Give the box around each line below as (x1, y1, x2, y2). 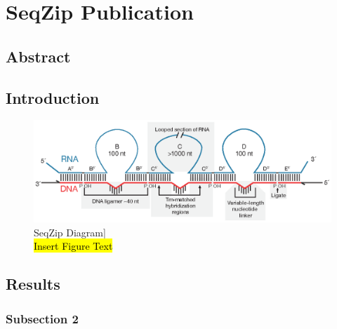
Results (6, 273, 60, 295)
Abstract (6, 45, 71, 67)
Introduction (6, 86, 100, 108)
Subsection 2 (6, 309, 79, 327)
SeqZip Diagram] (34, 224, 106, 239)
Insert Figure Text (34, 239, 113, 253)
